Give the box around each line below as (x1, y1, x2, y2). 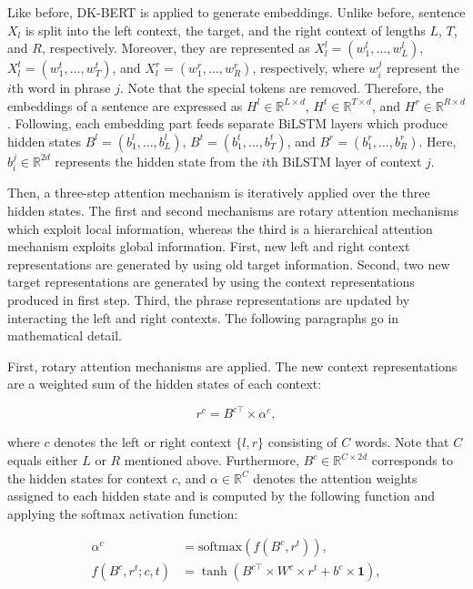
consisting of (267, 432, 337, 452)
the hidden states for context (7, 468, 168, 487)
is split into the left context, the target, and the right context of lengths (25, 20, 426, 39)
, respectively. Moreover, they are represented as (41, 38, 310, 57)
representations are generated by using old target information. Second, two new (7, 254, 450, 273)
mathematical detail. (7, 326, 122, 345)
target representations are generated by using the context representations (7, 272, 415, 291)
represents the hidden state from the (55, 151, 258, 170)
